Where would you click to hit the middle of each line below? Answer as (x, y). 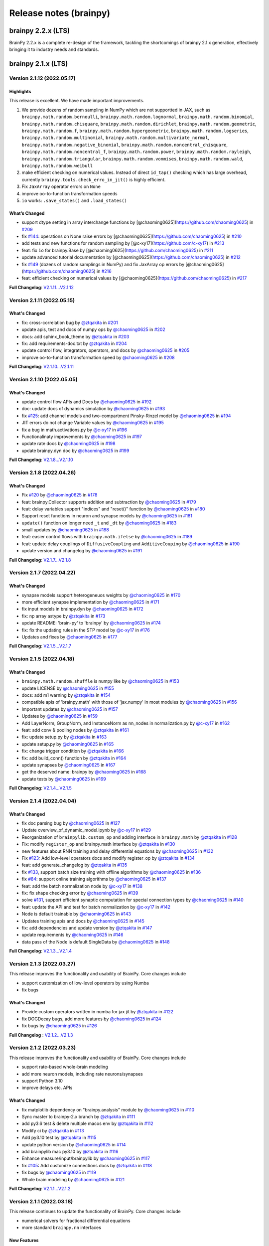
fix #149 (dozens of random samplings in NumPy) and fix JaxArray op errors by (103, 264)
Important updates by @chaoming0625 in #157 (70, 709)
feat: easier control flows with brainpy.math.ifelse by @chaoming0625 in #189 (107, 537)
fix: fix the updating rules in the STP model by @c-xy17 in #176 (86, 630)
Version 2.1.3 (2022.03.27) (42, 963)
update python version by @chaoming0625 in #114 (74, 1144)
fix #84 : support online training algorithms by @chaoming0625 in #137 (94, 879)
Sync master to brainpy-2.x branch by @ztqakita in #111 (78, 1117)
